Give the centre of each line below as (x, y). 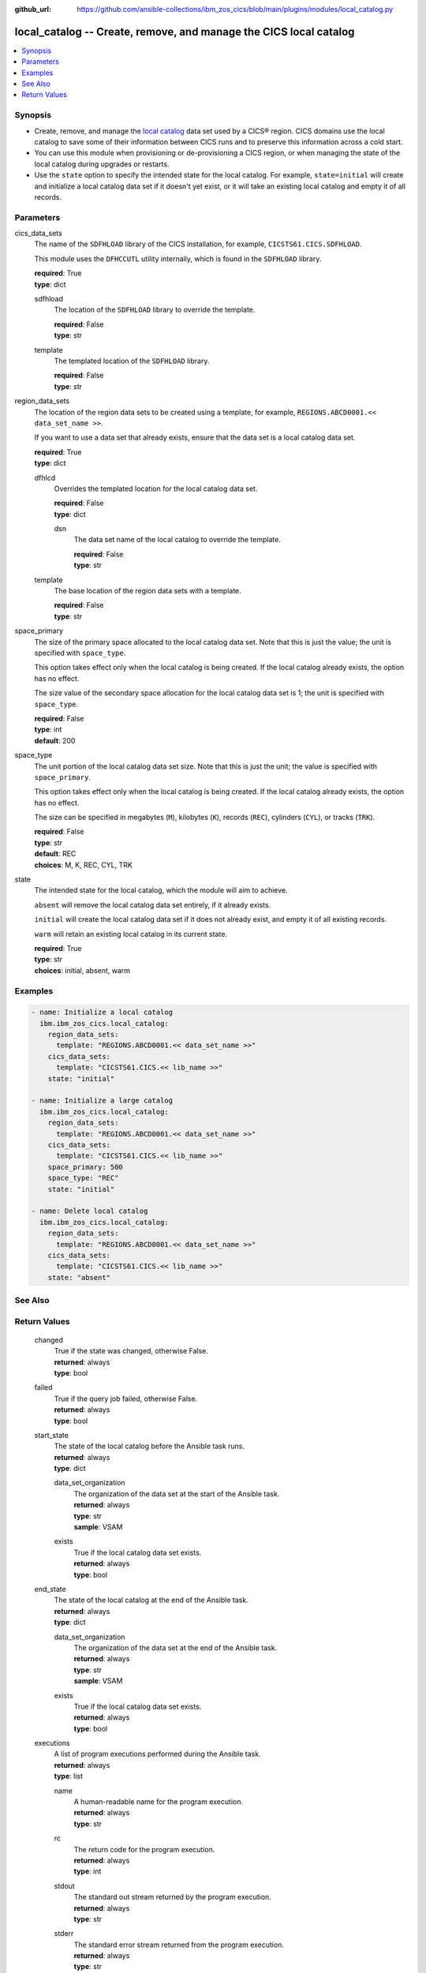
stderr (64, 1934)
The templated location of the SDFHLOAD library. (132, 361)
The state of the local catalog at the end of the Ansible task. (151, 1600)
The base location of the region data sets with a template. (148, 591)
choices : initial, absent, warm (82, 970)
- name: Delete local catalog (90, 1211)
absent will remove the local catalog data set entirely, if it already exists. (153, 904)
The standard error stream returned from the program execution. (179, 1945)
